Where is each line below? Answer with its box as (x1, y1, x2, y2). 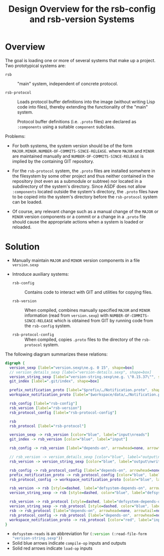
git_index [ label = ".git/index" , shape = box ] (9, 379, 99, 384)
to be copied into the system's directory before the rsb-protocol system (12, 194, 158, 200)
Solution (5, 241, 40, 252)
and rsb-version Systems (29, 14, 135, 25)
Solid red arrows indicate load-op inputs (12, 545, 93, 551)
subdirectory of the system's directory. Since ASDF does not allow (12, 183, 146, 189)
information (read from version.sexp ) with (24, 312, 109, 318)
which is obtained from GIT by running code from (54, 317, 153, 323)
